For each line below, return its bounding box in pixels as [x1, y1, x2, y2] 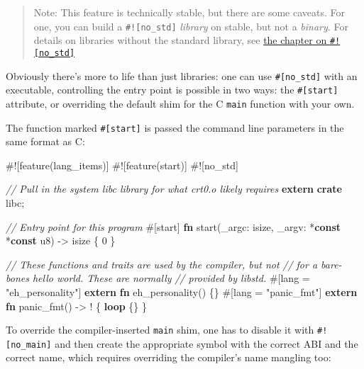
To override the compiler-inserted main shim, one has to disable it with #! [6, 322, 328, 337]
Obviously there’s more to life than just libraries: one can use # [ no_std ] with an [6, 68, 358, 83]
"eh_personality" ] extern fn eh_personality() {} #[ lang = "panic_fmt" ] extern [6, 284, 358, 299]
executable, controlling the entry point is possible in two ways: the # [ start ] [6, 82, 338, 97]
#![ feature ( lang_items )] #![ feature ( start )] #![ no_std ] [6, 157, 238, 172]
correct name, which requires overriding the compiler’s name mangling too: [6, 350, 331, 365]
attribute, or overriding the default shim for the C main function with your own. [6, 96, 355, 110]
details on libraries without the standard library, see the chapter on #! [33, 33, 341, 47]
